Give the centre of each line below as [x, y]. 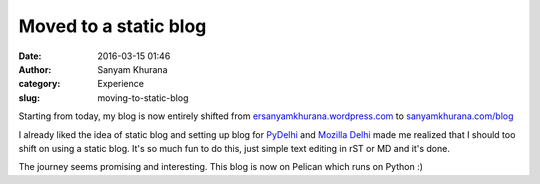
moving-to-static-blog [143, 97]
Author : [35, 69]
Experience [121, 84]
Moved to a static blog [112, 26]
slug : [29, 97]
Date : [30, 56]
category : [39, 84]
